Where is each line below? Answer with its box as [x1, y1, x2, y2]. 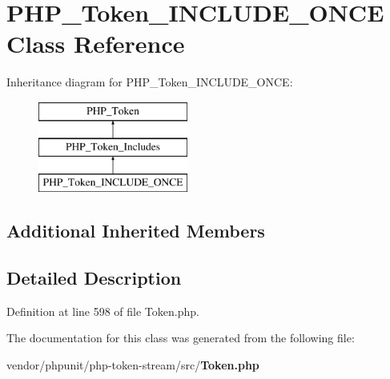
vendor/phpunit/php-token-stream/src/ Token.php [6, 357, 259, 373]
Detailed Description [6, 265, 182, 290]
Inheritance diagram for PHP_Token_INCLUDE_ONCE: [6, 74, 293, 90]
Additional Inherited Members [6, 218, 265, 243]
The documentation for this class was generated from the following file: [6, 329, 355, 346]
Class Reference [6, 27, 185, 60]
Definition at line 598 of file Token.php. [6, 302, 199, 319]
